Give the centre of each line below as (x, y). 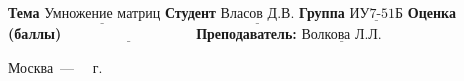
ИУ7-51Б (376, 14)
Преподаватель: (246, 33)
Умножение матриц (102, 14)
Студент (190, 12)
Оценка (431, 12)
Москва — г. (55, 66)
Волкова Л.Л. (341, 35)
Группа (321, 12)
